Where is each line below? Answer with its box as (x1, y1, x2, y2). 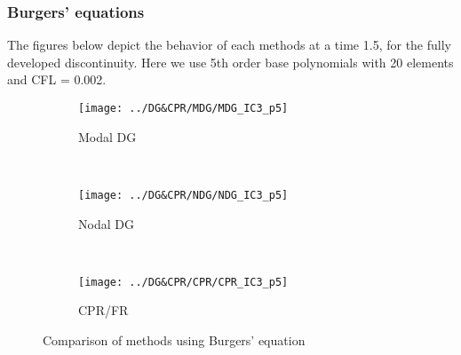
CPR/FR (78, 301, 129, 319)
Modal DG (78, 127, 137, 146)
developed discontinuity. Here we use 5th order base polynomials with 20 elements (7, 52, 454, 71)
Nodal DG (78, 214, 134, 233)
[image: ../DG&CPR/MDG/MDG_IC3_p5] (78, 102, 289, 114)
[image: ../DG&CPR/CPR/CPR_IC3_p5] (78, 275, 289, 288)
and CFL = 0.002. (7, 70, 107, 89)
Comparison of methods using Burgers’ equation (43, 330, 306, 349)
